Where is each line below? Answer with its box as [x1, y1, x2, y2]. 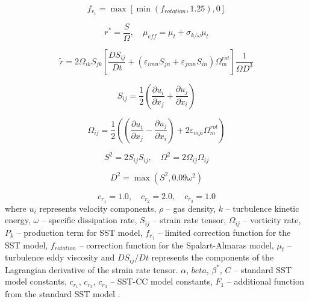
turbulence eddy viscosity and [5, 251, 115, 263]
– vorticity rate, [243, 214, 301, 226]
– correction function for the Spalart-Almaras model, [79, 238, 274, 251]
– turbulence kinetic [225, 202, 299, 214]
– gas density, [166, 202, 216, 214]
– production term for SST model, [16, 226, 143, 238]
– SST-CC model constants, [110, 275, 213, 288]
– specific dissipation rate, [41, 214, 137, 226]
